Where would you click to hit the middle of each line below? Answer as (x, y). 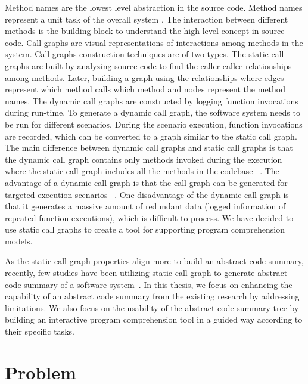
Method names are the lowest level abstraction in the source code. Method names (154, 7)
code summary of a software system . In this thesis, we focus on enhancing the (149, 284)
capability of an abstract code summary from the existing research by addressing (152, 296)
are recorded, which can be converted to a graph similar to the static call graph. (151, 136)
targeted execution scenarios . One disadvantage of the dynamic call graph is (147, 194)
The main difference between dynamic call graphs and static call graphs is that (149, 148)
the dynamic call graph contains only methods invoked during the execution (144, 159)
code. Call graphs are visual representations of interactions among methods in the (154, 42)
